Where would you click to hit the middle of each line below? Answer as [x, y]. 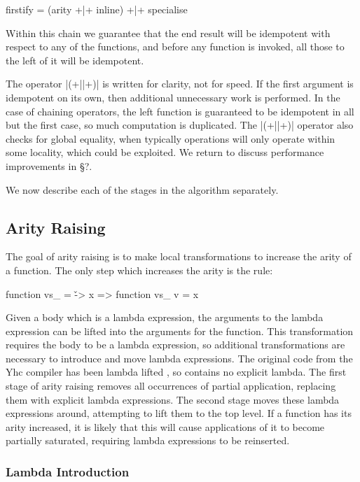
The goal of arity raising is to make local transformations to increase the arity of [179, 256]
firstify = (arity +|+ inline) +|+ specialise [97, 9]
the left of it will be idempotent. [75, 60]
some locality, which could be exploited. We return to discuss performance [165, 152]
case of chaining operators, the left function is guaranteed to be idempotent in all [180, 111]
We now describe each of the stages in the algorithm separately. [142, 189]
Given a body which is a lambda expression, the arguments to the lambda [165, 317]
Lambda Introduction [68, 471]
